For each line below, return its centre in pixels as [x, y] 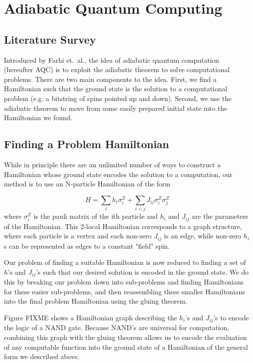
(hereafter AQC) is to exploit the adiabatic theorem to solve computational [117, 69]
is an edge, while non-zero [202, 236]
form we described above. [42, 356]
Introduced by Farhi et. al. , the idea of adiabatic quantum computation [112, 60]
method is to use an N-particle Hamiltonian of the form [87, 184]
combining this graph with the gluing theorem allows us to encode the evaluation [126, 337]
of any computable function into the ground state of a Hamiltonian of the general [126, 347]
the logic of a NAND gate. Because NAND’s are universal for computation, [117, 327]
